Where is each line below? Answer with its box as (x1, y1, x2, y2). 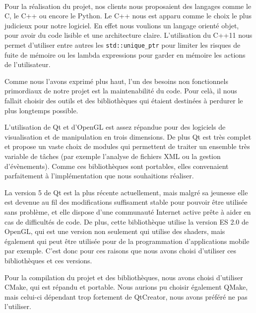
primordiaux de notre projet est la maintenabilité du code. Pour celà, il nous (4, 85, 237, 96)
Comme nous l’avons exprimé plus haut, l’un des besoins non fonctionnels (4, 76, 228, 86)
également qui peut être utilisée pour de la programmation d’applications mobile (4, 235, 250, 246)
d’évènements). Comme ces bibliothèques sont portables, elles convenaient (4, 160, 229, 171)
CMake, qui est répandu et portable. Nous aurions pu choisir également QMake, (4, 282, 248, 292)
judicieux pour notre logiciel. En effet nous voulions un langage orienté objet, (4, 20, 239, 30)
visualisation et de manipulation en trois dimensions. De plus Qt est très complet (4, 131, 252, 142)
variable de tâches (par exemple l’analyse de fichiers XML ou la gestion (4, 151, 221, 161)
